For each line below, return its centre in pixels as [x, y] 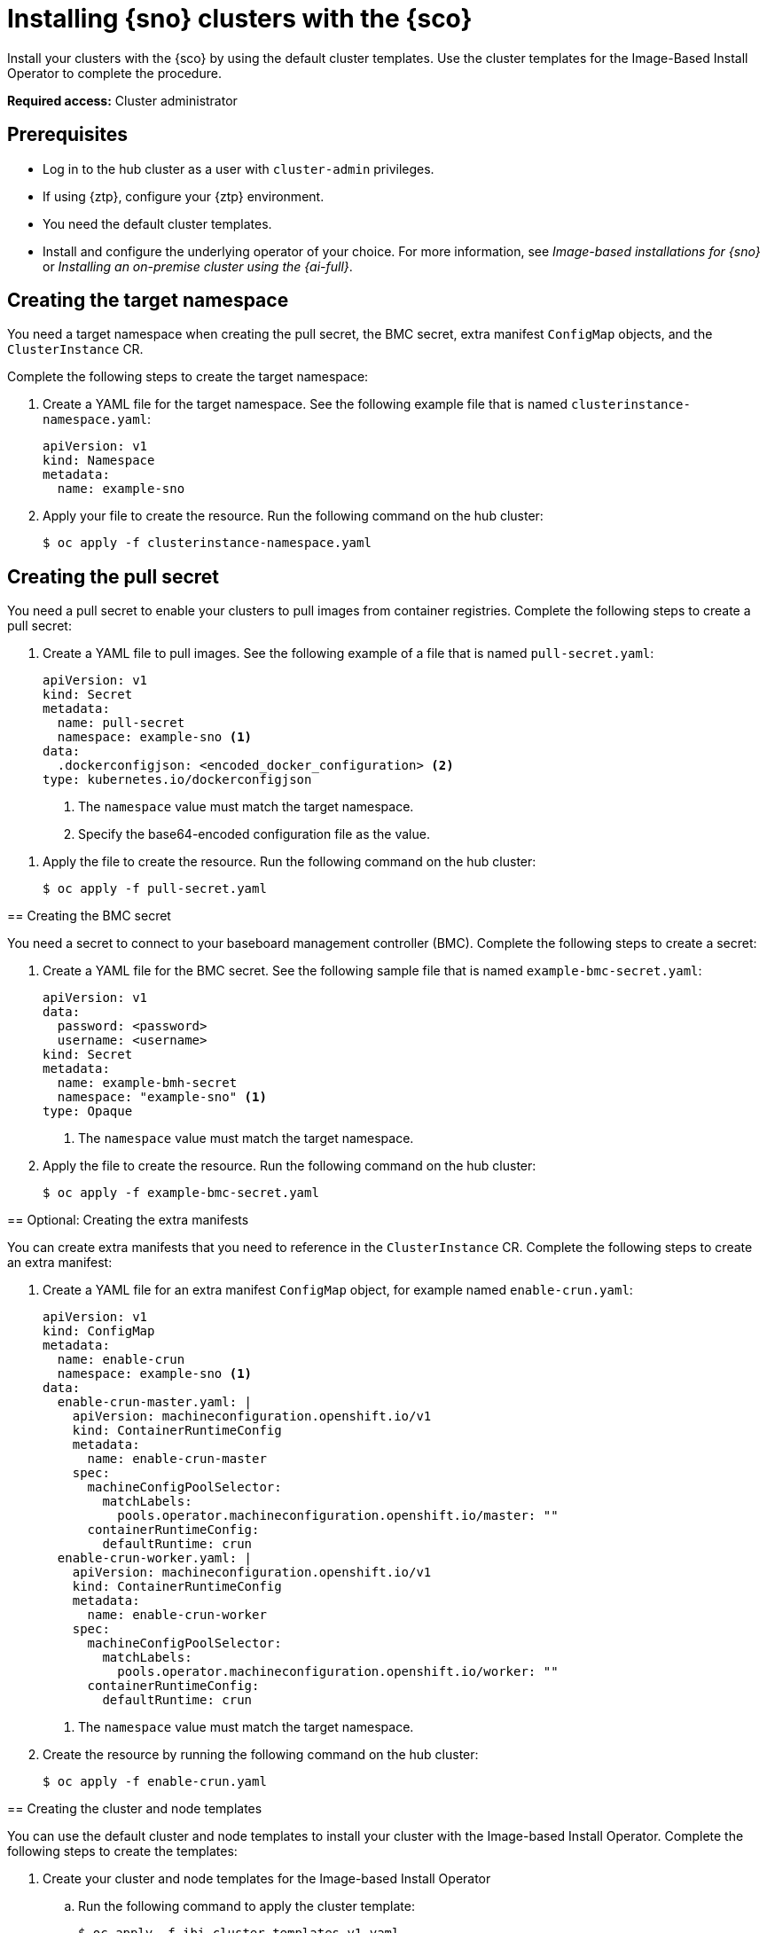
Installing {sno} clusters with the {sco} [240, 19]
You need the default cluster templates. [157, 223]
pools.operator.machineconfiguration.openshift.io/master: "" [338, 1516]
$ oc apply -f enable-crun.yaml [155, 1782]
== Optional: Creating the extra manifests [128, 1220]
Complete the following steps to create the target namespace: [188, 377]
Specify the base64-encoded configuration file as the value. [254, 834]
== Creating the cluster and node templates [135, 1809]
